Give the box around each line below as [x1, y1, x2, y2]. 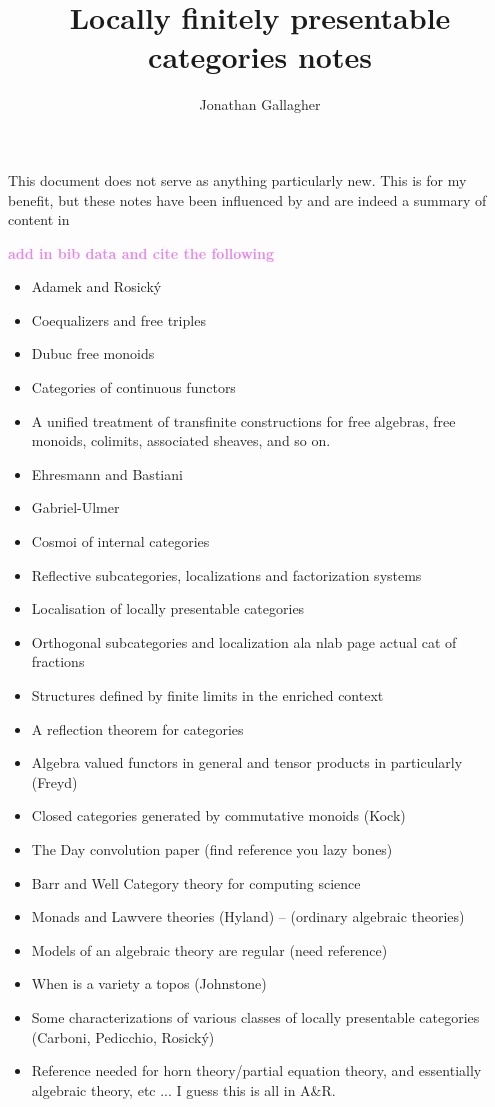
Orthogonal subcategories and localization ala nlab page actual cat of [31, 631, 457, 652]
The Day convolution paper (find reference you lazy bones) [31, 838, 393, 859]
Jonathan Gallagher [199, 94, 321, 115]
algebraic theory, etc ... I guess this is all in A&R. [31, 1079, 336, 1100]
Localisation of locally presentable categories [31, 598, 305, 619]
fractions [31, 651, 85, 672]
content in [8, 209, 70, 230]
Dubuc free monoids [31, 343, 155, 364]
